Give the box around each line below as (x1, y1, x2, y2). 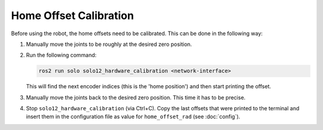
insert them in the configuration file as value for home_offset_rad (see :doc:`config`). (26, 113, 240, 120)
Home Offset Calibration (11, 9, 134, 22)
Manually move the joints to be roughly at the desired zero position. (26, 41, 193, 48)
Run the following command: (26, 51, 97, 59)
